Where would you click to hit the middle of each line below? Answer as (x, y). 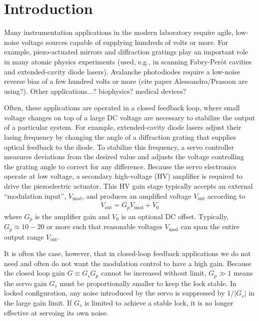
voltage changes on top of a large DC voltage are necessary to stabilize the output (130, 117)
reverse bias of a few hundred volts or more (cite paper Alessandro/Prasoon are (126, 81)
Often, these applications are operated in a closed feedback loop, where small (122, 108)
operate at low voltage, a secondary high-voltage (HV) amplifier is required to (123, 176)
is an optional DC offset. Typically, (175, 216)
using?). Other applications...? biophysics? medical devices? (95, 91)
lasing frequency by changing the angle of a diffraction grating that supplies (120, 137)
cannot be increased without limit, (153, 273)
